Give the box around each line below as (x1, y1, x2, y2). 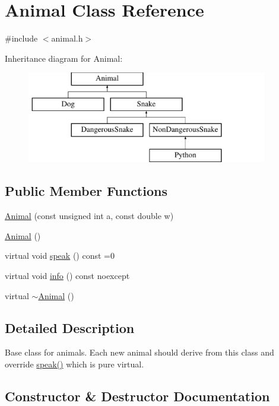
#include (5, 32, 38, 45)
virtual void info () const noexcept (5, 269, 130, 282)
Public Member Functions (5, 182, 167, 200)
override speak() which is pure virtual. (5, 358, 144, 370)
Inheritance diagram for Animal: (5, 52, 123, 64)
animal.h (51, 32, 83, 45)
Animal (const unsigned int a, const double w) (5, 210, 174, 222)
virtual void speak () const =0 (5, 249, 115, 262)
